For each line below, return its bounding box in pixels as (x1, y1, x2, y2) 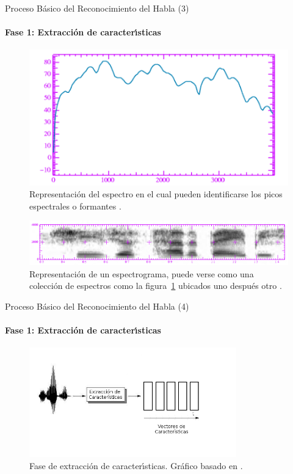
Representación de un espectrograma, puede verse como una (29, 267, 254, 280)
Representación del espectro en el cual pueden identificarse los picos (29, 188, 283, 200)
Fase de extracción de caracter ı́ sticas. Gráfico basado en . (29, 459, 243, 472)
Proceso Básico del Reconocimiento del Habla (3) (5, 2, 189, 14)
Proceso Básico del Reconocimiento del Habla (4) (5, 299, 189, 312)
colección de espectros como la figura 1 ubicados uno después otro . (29, 279, 282, 292)
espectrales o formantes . (29, 199, 121, 212)
